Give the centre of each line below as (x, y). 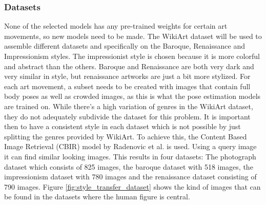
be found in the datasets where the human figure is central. (97, 197)
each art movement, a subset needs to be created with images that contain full (127, 86)
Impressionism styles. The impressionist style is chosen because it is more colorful (132, 56)
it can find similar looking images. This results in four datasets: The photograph (130, 156)
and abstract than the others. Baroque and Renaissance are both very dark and (129, 66)
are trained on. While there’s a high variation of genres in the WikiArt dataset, (129, 106)
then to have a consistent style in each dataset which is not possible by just (122, 126)
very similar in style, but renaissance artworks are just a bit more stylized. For (127, 76)
